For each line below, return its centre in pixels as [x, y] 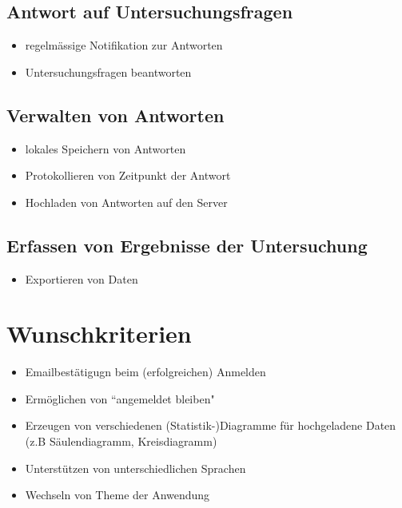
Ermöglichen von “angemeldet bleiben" [120, 398]
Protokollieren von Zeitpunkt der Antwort [128, 175]
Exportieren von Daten [82, 278]
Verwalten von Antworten [115, 115]
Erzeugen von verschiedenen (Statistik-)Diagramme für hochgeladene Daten [211, 425]
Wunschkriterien [99, 333]
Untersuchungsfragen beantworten [108, 71]
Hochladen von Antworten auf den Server [126, 202]
